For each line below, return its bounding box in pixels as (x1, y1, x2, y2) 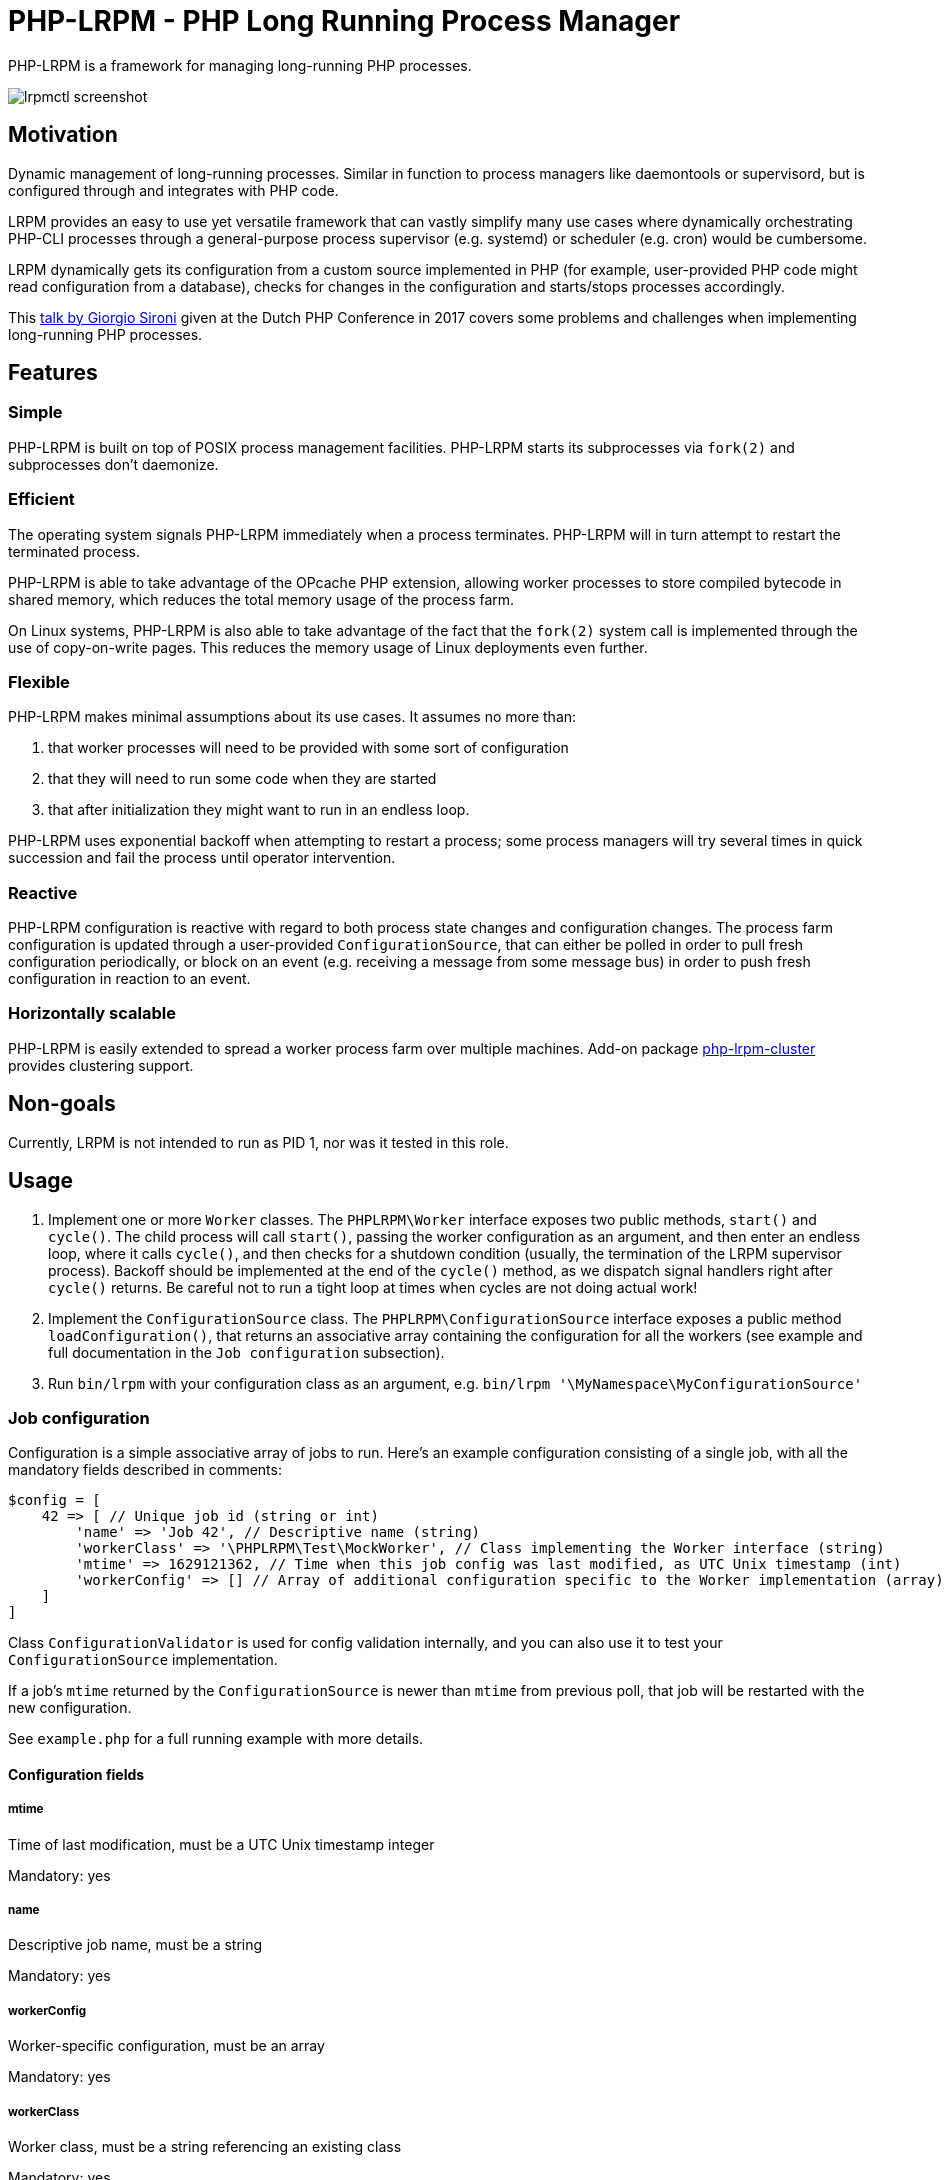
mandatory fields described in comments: (8, 1461, 282, 1479)
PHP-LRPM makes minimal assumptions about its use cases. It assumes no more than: (8, 708, 577, 726)
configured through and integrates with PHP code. (8, 181, 339, 199)
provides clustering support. (8, 1056, 194, 1074)
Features (8, 360, 98, 386)
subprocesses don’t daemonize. (8, 455, 219, 473)
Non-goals (8, 1091, 116, 1117)
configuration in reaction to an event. (8, 970, 251, 988)
